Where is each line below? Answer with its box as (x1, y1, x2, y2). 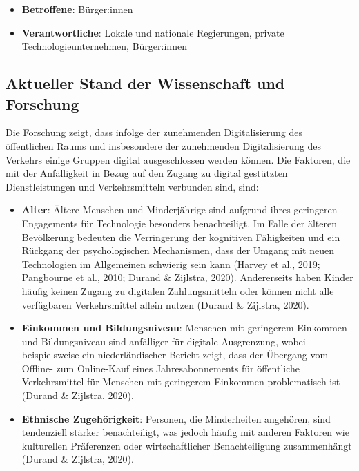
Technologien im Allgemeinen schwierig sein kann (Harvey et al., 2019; (21, 256, 320, 271)
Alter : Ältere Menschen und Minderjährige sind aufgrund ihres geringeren (21, 202, 338, 217)
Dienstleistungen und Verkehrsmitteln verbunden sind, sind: (6, 179, 259, 193)
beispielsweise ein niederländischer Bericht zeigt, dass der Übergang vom (21, 347, 329, 362)
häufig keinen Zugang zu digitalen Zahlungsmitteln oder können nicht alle (21, 283, 334, 298)
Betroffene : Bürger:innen (21, 2, 133, 16)
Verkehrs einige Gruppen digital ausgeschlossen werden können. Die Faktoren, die (6, 152, 351, 166)
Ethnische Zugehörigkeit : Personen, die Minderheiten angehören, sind (21, 411, 331, 425)
